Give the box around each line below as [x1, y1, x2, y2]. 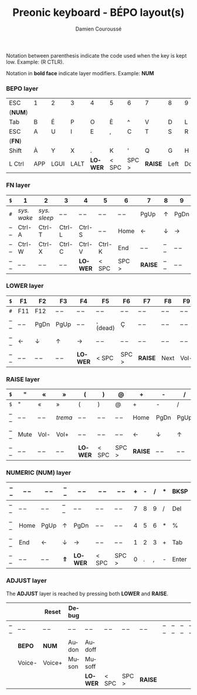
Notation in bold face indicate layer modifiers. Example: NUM [6, 69, 154, 76]
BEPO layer [6, 84, 39, 92]
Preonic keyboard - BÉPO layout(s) [12, 6, 185, 19]
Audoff [84, 638, 97, 653]
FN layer [6, 181, 30, 189]
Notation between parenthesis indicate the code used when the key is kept [6, 52, 187, 59]
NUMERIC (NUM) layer [6, 469, 72, 477]
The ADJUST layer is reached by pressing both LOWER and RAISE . [6, 590, 169, 597]
